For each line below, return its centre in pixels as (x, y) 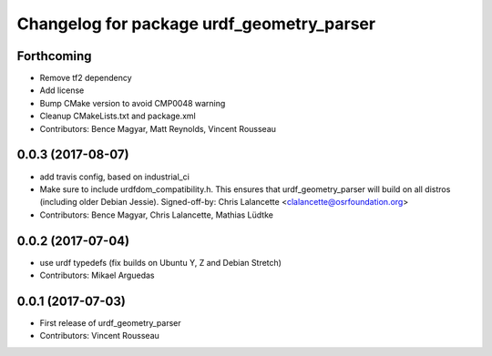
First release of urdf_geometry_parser (110, 322)
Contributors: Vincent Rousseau (99, 336)
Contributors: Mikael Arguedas (97, 275)
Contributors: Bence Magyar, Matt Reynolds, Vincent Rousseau (158, 128)
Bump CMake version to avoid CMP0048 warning (133, 103)
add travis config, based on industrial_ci (115, 177)
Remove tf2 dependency (86, 78)
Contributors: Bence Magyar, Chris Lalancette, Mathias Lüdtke (156, 215)
